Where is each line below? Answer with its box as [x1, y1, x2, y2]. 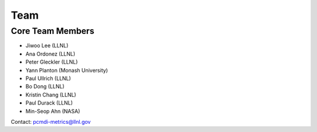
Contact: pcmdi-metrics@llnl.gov [11, 118, 91, 125]
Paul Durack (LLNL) [25, 99, 73, 106]
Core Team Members [11, 26, 95, 36]
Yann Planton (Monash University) [25, 67, 108, 74]
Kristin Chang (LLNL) [25, 91, 76, 98]
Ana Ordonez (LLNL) [25, 50, 76, 57]
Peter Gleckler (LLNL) [25, 58, 78, 65]
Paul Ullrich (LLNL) [25, 75, 72, 82]
